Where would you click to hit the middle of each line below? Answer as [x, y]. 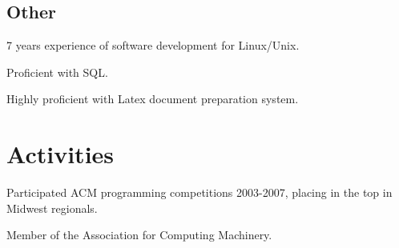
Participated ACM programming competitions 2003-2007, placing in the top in [199, 192]
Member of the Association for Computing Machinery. [139, 235]
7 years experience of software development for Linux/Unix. [153, 45]
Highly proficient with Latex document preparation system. [153, 99]
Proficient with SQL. [57, 72]
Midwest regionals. [52, 208]
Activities [60, 154]
